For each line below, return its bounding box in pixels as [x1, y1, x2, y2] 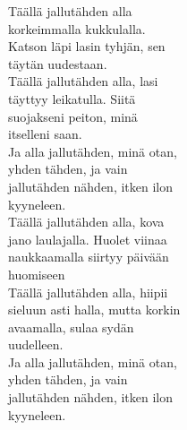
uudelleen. [8, 335, 64, 354]
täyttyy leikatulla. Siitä [8, 89, 136, 107]
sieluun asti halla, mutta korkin [8, 300, 181, 319]
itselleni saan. [8, 125, 82, 143]
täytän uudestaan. [8, 54, 107, 73]
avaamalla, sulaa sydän [8, 317, 134, 336]
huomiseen [8, 264, 65, 283]
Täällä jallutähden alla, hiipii [8, 282, 168, 301]
